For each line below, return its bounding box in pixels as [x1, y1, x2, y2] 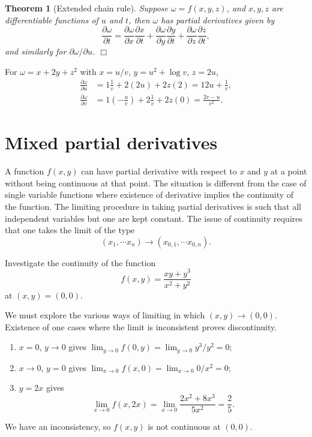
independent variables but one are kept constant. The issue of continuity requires [5, 212, 302, 224]
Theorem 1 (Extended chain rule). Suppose [5, 2, 168, 14]
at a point [270, 165, 307, 177]
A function [5, 165, 44, 177]
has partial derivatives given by [161, 13, 275, 26]
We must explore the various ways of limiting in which [5, 309, 205, 321]
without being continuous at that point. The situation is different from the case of [5, 176, 307, 189]
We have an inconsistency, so [5, 420, 111, 433]
